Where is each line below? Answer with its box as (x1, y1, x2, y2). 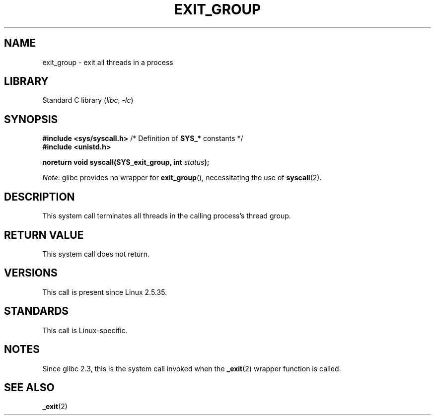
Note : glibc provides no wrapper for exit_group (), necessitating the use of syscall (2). (42, 173, 322, 182)
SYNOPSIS (4, 113, 58, 126)
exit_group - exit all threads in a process (42, 58, 173, 67)
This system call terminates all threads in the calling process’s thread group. (42, 211, 291, 220)
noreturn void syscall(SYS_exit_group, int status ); (42, 158, 210, 167)
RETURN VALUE (4, 228, 84, 241)
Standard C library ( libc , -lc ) (42, 96, 134, 105)
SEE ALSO (4, 381, 55, 394)
